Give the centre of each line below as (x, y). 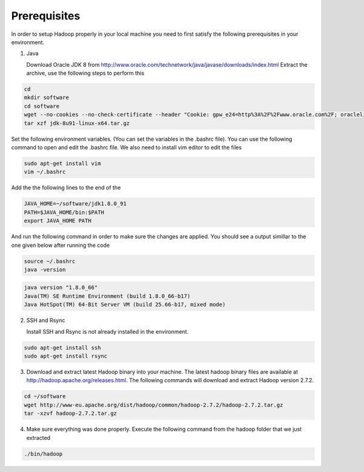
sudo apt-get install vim (62, 164)
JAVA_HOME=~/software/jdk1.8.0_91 (75, 204)
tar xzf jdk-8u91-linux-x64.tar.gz (77, 123)
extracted (39, 437)
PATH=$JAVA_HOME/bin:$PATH (64, 212)
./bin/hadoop (43, 454)
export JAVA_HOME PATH (58, 221)
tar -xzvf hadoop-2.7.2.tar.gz (71, 413)
